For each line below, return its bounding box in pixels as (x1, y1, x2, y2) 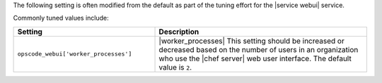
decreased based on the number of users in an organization (158, 44, 359, 54)
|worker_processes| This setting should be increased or (158, 36, 345, 46)
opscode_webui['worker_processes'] (17, 50, 132, 58)
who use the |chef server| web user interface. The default (158, 53, 352, 63)
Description (158, 27, 199, 37)
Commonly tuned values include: (13, 14, 109, 23)
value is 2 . (158, 62, 192, 72)
